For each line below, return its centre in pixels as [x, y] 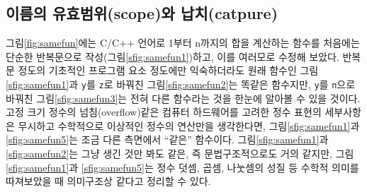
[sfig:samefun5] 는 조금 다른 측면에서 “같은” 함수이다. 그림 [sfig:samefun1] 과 [167, 139]
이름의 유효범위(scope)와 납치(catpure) [142, 13]
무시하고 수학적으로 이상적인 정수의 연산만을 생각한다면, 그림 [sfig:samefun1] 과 [189, 125]
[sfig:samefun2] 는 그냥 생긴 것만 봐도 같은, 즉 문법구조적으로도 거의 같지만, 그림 [180, 154]
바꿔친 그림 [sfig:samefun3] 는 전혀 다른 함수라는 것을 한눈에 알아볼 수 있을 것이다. [183, 98]
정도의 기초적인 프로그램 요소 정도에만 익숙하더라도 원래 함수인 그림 [168, 70]
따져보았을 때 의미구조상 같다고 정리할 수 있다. [108, 181]
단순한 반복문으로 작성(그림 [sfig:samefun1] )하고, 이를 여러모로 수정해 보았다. [173, 56]
